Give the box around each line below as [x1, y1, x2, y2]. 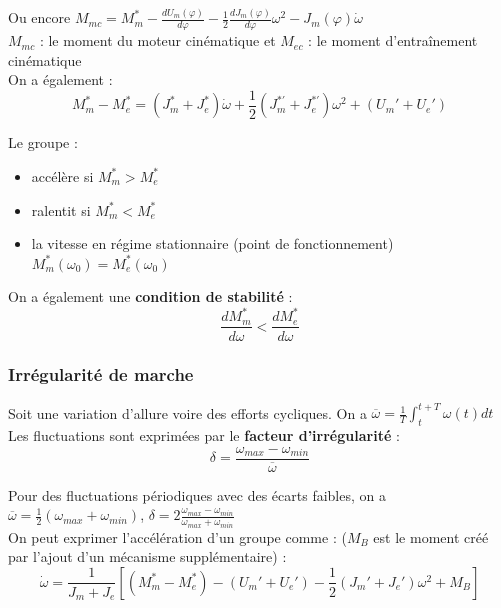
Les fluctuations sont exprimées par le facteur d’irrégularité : [8, 425, 400, 446]
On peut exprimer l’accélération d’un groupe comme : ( [8, 526, 347, 547]
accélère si [31, 165, 94, 186]
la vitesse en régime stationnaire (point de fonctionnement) [31, 233, 394, 254]
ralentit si [31, 199, 91, 220]
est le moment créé [373, 526, 489, 547]
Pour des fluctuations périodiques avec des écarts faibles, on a [8, 484, 386, 505]
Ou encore [8, 7, 71, 28]
